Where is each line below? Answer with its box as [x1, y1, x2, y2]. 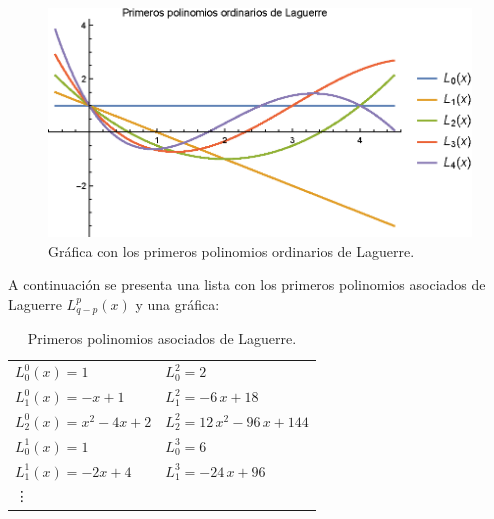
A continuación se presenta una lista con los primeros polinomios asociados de [8, 274, 486, 295]
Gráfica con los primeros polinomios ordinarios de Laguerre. [48, 240, 415, 261]
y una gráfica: [135, 293, 220, 314]
